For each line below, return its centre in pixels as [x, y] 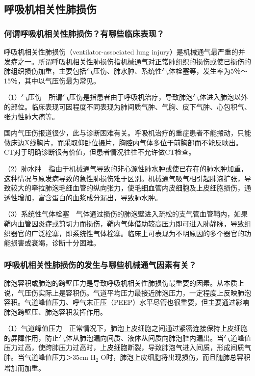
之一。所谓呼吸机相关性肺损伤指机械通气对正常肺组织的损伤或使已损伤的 [134, 61]
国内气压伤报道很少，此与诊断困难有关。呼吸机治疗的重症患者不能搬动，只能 [127, 133]
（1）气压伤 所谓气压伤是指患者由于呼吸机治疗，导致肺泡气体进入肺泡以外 [126, 97]
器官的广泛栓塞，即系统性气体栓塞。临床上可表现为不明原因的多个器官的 [127, 233]
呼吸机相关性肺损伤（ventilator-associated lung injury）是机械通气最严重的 [121, 52]
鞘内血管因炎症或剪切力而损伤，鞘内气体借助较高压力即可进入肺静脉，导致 [124, 223]
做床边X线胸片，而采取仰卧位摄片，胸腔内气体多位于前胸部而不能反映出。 [123, 142]
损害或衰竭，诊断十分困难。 [55, 243]
